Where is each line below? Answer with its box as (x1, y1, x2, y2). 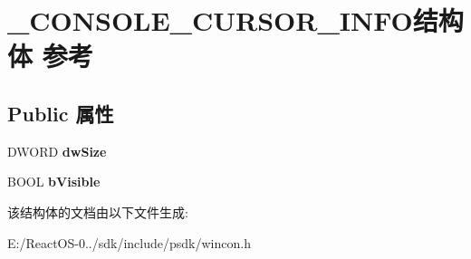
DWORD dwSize (7, 141, 107, 160)
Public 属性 (7, 99, 114, 127)
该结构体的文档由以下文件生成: (7, 202, 188, 221)
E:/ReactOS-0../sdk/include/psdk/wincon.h (7, 233, 251, 252)
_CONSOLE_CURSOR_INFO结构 (7, 2, 464, 39)
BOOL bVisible (7, 172, 101, 191)
